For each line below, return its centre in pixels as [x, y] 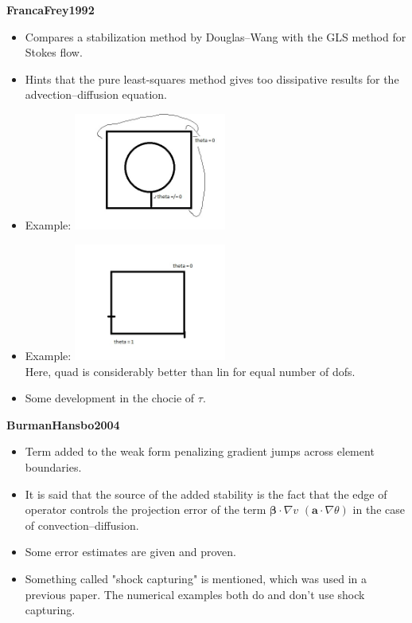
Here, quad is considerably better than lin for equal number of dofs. [190, 371]
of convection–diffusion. [82, 525]
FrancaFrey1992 [51, 10]
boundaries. [53, 466]
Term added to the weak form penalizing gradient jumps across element [200, 451]
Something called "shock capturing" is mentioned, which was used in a [196, 578]
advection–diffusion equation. [96, 94]
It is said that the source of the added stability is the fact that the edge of [206, 494]
